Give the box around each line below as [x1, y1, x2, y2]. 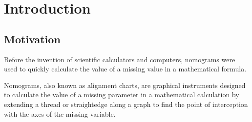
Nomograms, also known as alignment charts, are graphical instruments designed [4, 80, 246, 90]
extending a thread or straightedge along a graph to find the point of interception [4, 99, 248, 109]
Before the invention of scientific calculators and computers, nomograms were [4, 54, 235, 64]
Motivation [4, 31, 61, 46]
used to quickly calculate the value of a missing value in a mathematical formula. [4, 64, 247, 74]
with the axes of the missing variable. [4, 108, 116, 119]
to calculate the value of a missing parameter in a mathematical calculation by [4, 89, 239, 100]
